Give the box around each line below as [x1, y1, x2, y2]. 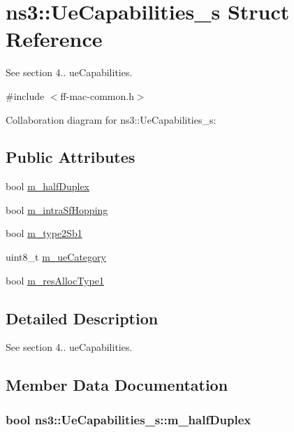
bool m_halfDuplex [6, 179, 90, 194]
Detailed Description [6, 307, 159, 329]
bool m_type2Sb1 [6, 226, 82, 240]
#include [6, 88, 45, 103]
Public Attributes [6, 146, 135, 168]
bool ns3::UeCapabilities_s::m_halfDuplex [6, 410, 251, 428]
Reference [6, 24, 103, 53]
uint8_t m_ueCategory [6, 250, 106, 264]
